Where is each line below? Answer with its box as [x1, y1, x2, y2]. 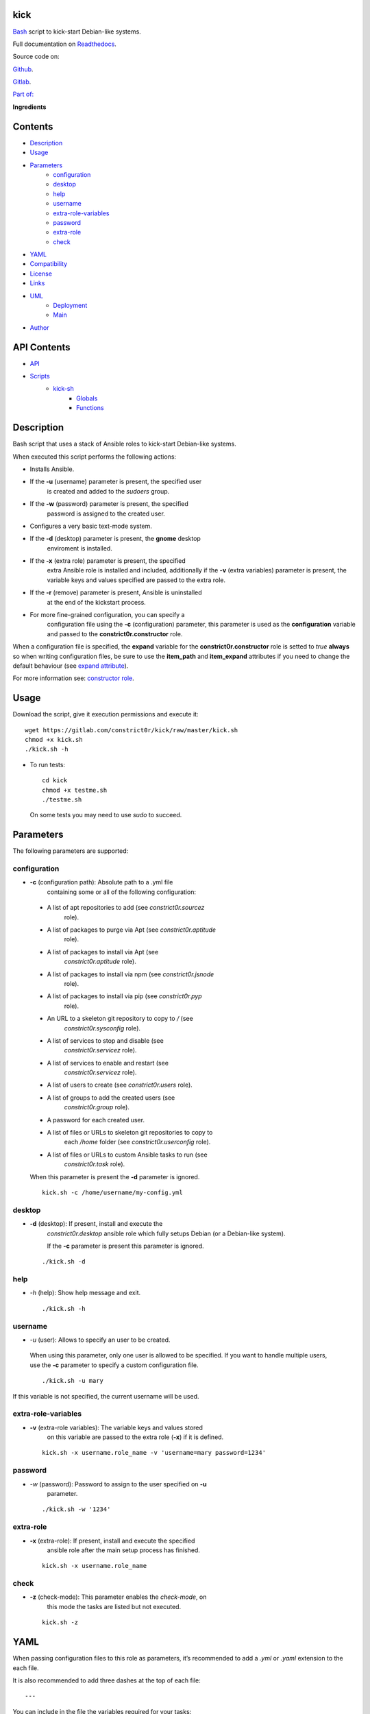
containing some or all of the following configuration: [47, 888, 197, 896]
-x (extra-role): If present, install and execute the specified [29, 1536, 195, 1545]
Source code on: [12, 52, 60, 61]
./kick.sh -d [42, 1258, 86, 1266]
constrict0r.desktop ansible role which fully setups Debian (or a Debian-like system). [47, 1229, 286, 1238]
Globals [76, 394, 98, 402]
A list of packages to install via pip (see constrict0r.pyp [47, 992, 202, 1000]
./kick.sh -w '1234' [42, 1506, 111, 1513]
